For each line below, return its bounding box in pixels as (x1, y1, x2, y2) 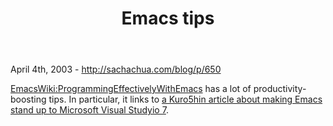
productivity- (253, 83, 307, 95)
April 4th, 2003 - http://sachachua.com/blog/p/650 (10, 63, 222, 76)
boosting (10, 93, 47, 106)
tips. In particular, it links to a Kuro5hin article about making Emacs (48, 93, 323, 106)
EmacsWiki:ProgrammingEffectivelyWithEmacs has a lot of (10, 83, 252, 95)
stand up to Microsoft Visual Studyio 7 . (10, 104, 169, 116)
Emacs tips (121, 7, 215, 30)
